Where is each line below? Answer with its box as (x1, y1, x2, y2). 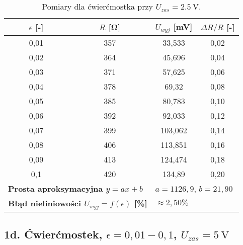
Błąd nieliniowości (8, 197, 82, 209)
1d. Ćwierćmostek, (4, 226, 103, 242)
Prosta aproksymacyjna (8, 182, 103, 194)
